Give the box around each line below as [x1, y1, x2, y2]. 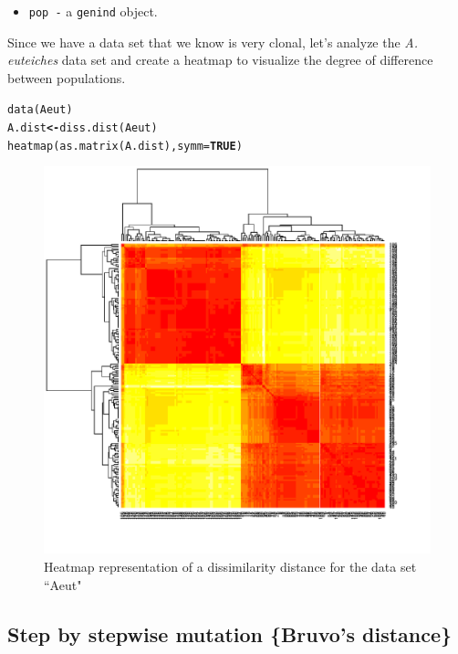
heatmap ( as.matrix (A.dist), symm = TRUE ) [7, 139, 243, 153]
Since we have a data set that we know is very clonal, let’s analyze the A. [7, 32, 419, 51]
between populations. [7, 68, 126, 87]
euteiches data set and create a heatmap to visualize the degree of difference [7, 50, 433, 69]
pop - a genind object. [28, 2, 158, 20]
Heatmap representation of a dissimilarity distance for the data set [44, 557, 417, 575]
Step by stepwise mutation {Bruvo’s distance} [7, 619, 453, 648]
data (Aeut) [7, 103, 73, 117]
